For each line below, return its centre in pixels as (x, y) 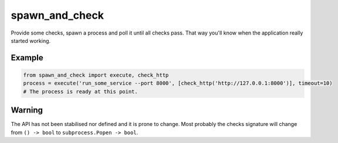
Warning (27, 110)
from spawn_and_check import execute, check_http (96, 75)
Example (27, 58)
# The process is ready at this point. (80, 91)
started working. (31, 40)
